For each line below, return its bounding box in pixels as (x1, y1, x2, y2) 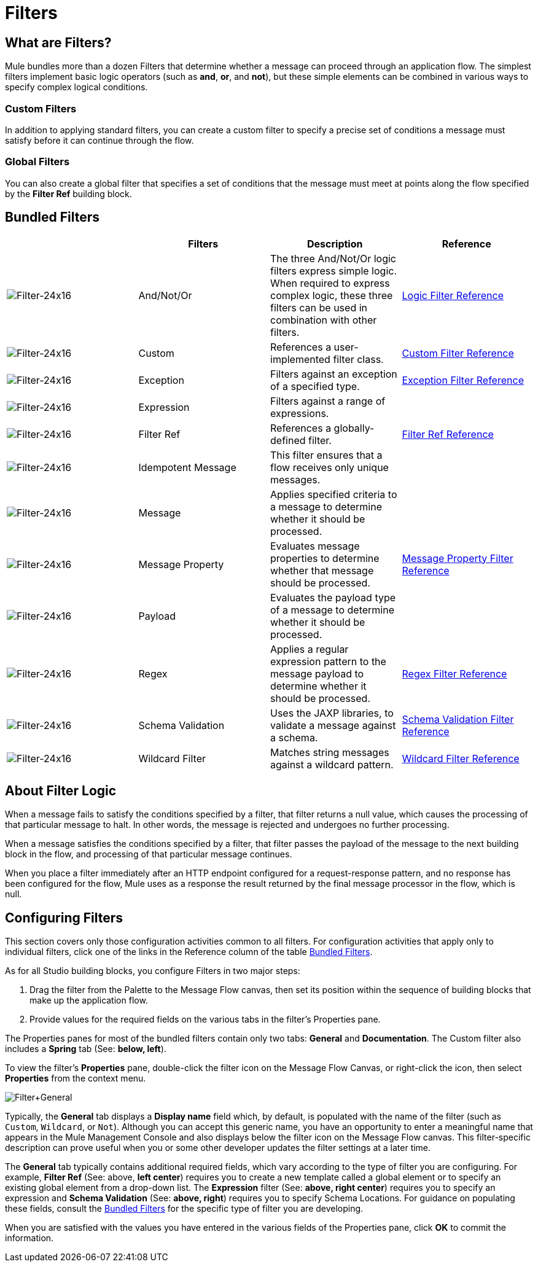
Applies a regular (270, 642, 349, 655)
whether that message (270, 564, 374, 577)
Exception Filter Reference (402, 373, 524, 386)
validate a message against (270, 719, 396, 731)
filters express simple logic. (270, 264, 397, 277)
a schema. (270, 731, 318, 744)
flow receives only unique (270, 461, 389, 474)
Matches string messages (270, 746, 389, 758)
